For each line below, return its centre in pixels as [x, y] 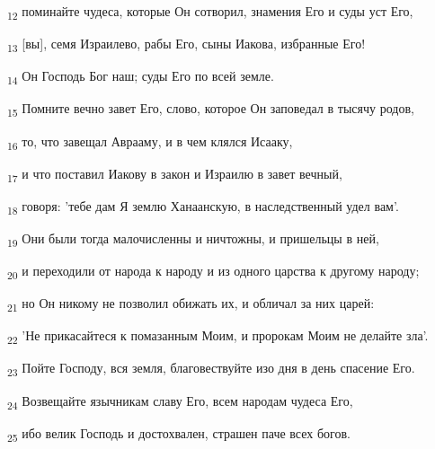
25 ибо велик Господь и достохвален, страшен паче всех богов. [179, 434]
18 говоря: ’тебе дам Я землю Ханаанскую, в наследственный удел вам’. [203, 207]
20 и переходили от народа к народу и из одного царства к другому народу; [213, 272]
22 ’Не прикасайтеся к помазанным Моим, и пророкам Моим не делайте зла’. [218, 337]
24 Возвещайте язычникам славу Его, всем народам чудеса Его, [180, 401]
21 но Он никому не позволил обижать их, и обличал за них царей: [191, 304]
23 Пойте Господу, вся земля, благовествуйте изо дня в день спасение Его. [211, 369]
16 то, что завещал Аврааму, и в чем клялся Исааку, [150, 142]
